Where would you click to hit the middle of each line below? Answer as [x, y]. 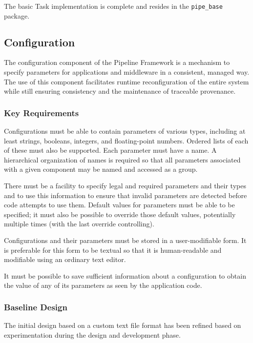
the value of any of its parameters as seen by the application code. [103, 285]
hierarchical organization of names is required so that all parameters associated [122, 159]
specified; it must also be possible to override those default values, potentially [120, 214]
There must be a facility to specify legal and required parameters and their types [125, 186]
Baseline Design [36, 307]
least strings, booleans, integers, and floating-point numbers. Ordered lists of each [126, 140]
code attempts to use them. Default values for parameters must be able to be [119, 205]
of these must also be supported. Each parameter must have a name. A [110, 150]
